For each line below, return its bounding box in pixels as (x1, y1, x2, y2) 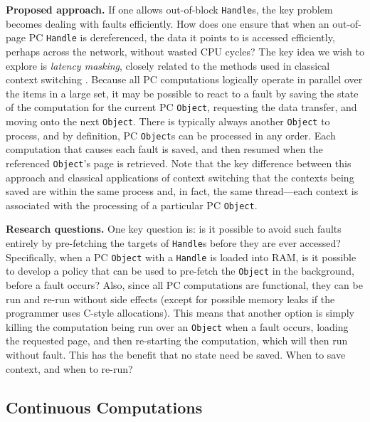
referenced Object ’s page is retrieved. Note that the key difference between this (6, 155, 351, 170)
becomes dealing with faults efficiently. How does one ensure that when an (6, 16, 329, 31)
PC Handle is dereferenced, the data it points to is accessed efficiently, (28, 30, 335, 45)
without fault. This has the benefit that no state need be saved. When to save (6, 347, 346, 362)
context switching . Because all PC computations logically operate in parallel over (6, 72, 363, 87)
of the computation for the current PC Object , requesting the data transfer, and (6, 100, 357, 115)
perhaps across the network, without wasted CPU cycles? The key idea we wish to (6, 43, 364, 58)
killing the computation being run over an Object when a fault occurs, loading (6, 319, 349, 334)
